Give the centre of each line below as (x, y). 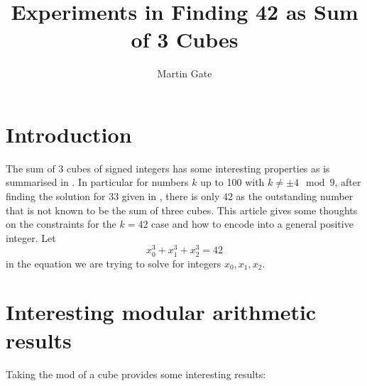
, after (348, 182)
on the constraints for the (61, 224)
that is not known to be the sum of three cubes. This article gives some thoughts (182, 210)
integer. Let (31, 237)
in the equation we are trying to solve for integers (114, 263)
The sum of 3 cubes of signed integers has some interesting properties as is (168, 168)
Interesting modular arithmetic (161, 312)
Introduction (69, 134)
